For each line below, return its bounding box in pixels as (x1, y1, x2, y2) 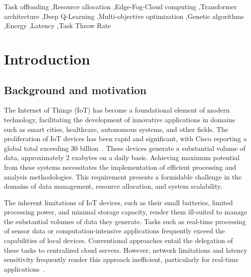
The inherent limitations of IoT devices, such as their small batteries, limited (4, 197, 233, 207)
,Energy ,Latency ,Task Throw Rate (4, 20, 111, 31)
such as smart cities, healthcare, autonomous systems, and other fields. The (4, 124, 228, 134)
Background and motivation (4, 82, 147, 97)
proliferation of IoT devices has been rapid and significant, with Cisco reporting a (4, 133, 247, 144)
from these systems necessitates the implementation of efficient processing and (4, 162, 236, 172)
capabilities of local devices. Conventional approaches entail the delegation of (4, 235, 233, 245)
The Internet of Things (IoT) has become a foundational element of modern (4, 105, 230, 115)
